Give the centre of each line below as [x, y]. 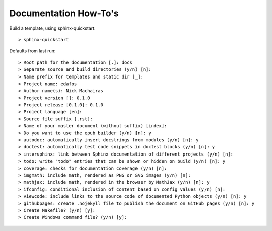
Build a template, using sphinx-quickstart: [52, 28]
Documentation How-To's [64, 13]
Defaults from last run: [32, 51]
